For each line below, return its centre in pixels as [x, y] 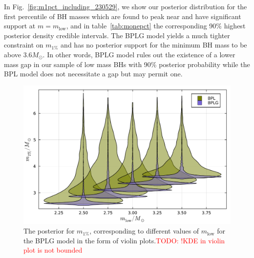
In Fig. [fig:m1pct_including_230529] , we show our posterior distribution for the [126, 6]
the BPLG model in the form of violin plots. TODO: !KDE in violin [124, 240]
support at [20, 26]
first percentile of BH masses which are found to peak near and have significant [123, 16]
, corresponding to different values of [144, 231]
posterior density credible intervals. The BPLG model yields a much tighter [117, 35]
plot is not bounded [53, 250]
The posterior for [49, 231]
